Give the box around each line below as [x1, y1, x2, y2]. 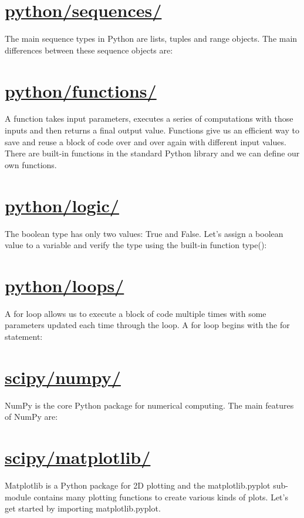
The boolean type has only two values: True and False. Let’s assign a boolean [5, 227, 283, 239]
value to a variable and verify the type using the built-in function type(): [5, 239, 267, 251]
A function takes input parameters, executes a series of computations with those [5, 112, 293, 125]
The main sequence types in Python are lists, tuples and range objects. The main [5, 32, 298, 45]
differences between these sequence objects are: [5, 44, 173, 56]
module [5, 490, 31, 503]
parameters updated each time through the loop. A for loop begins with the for [5, 319, 290, 331]
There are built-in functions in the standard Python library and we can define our [5, 147, 300, 159]
